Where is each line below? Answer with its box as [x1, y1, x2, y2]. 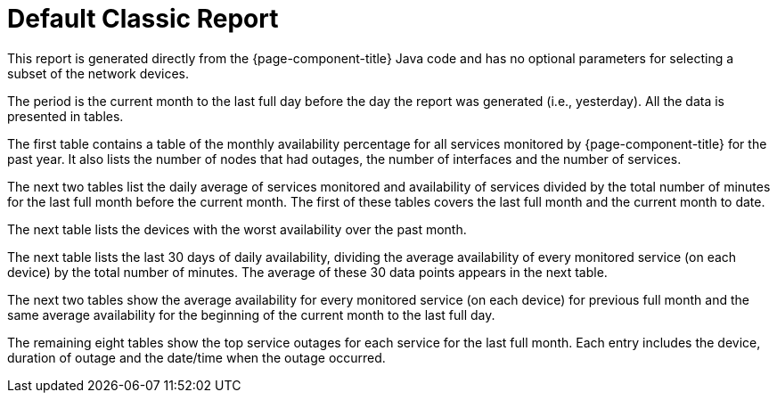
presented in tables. [7, 108, 124, 124]
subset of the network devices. [7, 65, 190, 81]
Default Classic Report [7, 4, 279, 34]
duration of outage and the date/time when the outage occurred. [7, 349, 386, 365]
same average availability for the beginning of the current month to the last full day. [7, 306, 495, 322]
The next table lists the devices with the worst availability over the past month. [7, 221, 467, 237]
